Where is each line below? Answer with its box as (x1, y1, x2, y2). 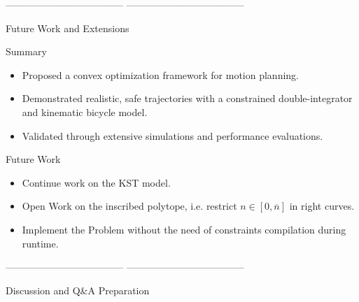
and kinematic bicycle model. (22, 104, 148, 119)
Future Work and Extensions (6, 20, 129, 35)
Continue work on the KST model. (22, 175, 171, 189)
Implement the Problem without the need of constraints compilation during (22, 222, 346, 236)
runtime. (22, 236, 59, 250)
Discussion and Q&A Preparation (6, 282, 150, 297)
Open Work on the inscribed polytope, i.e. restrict (22, 199, 237, 213)
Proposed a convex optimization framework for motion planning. (22, 67, 299, 82)
